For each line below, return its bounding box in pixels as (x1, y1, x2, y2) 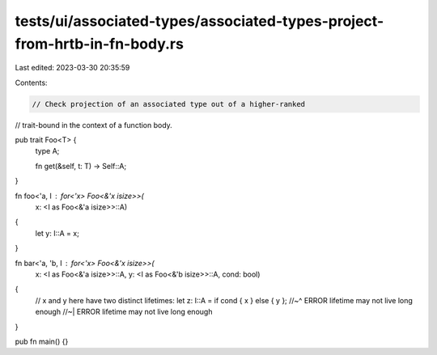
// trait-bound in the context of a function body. (15, 120, 173, 129)
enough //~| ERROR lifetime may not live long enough (35, 307, 213, 317)
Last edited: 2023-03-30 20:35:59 (15, 63, 130, 73)
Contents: (15, 78, 48, 87)
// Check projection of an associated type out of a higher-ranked (32, 99, 306, 108)
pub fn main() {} (15, 336, 69, 346)
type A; (35, 146, 60, 156)
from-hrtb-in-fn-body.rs (15, 35, 184, 53)
